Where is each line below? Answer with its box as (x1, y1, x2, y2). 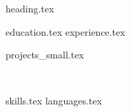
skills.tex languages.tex (6, 93, 102, 108)
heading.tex (6, 1, 54, 15)
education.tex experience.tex (6, 24, 125, 38)
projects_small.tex (6, 47, 84, 62)
